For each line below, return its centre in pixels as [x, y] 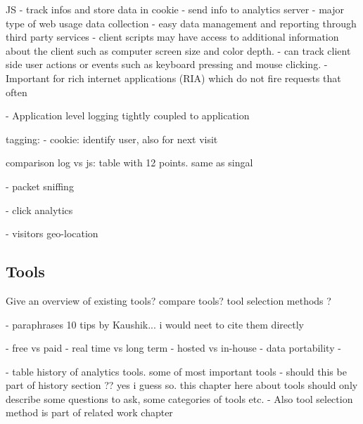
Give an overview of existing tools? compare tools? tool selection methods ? [168, 300]
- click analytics [39, 210]
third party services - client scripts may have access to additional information [172, 37]
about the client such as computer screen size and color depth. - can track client [178, 50]
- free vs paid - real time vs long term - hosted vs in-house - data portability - [173, 348]
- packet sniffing [40, 186]
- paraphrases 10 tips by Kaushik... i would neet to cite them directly [155, 324]
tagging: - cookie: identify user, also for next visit [112, 139]
